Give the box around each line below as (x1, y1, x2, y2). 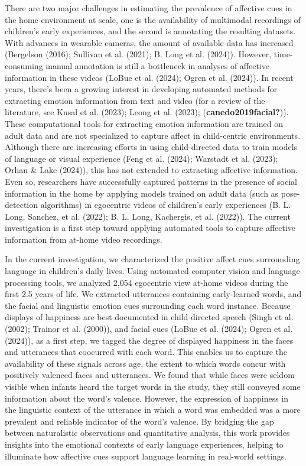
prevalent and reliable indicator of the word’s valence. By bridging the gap (5, 415, 274, 427)
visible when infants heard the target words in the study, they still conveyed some (5, 380, 301, 392)
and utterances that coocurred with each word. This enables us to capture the (5, 346, 288, 358)
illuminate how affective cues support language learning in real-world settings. (5, 449, 287, 462)
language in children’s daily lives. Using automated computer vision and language (5, 265, 300, 277)
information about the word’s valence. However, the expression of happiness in (5, 392, 289, 404)
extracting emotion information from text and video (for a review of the (5, 94, 265, 106)
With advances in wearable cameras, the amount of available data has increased (5, 36, 294, 48)
